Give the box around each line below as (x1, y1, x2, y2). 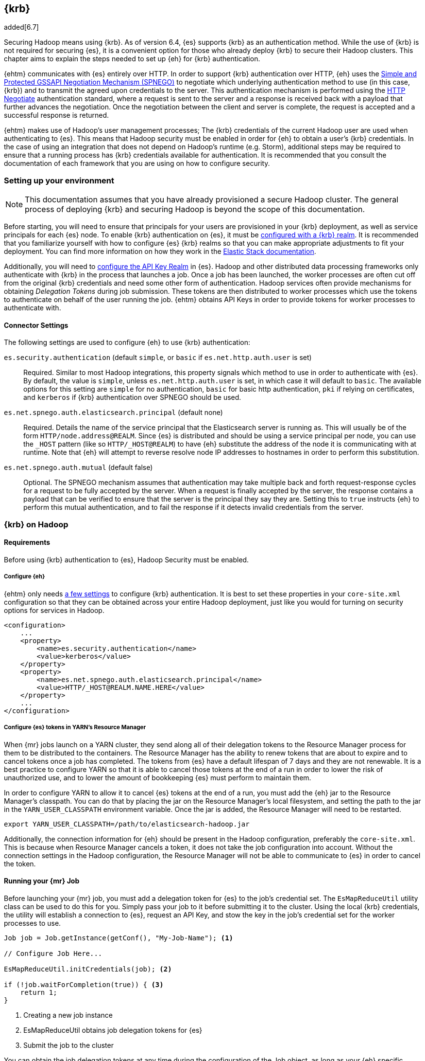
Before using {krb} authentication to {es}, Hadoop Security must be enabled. (4, 555, 249, 564)
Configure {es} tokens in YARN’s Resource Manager (4, 724, 146, 731)
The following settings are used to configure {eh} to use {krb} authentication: (4, 338, 251, 347)
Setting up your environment (4, 175, 114, 185)
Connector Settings (4, 321, 68, 329)
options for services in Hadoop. (4, 606, 104, 614)
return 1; (20, 988, 57, 996)
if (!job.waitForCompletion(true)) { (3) (4, 980, 164, 989)
